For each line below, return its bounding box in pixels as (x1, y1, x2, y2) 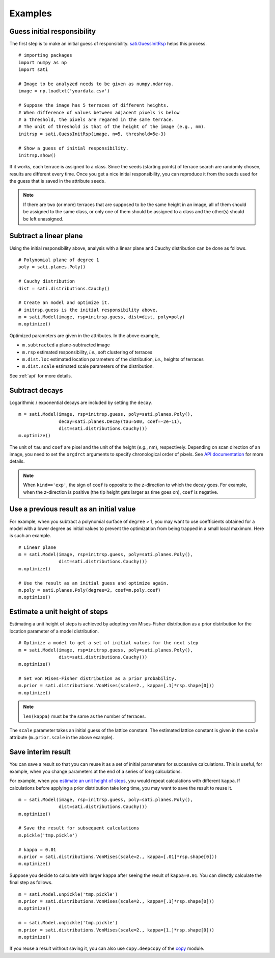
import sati (18, 67, 48, 72)
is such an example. (9, 533, 51, 539)
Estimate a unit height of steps (9, 608, 108, 616)
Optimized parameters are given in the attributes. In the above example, (9, 332, 160, 339)
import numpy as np (18, 59, 67, 65)
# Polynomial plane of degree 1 (18, 257, 99, 263)
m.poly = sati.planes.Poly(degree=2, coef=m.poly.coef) (18, 587, 161, 593)
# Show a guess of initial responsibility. (18, 145, 129, 151)
